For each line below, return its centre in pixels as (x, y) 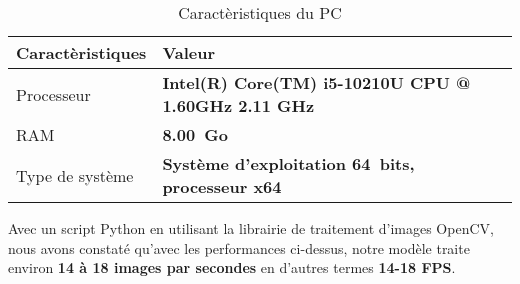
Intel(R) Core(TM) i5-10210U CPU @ (316, 82)
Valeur (189, 52)
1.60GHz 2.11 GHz (238, 105)
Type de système (75, 175)
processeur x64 (222, 186)
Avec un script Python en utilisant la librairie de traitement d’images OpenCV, (251, 228)
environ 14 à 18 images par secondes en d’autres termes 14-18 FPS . (232, 267)
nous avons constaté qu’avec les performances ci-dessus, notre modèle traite (239, 247)
